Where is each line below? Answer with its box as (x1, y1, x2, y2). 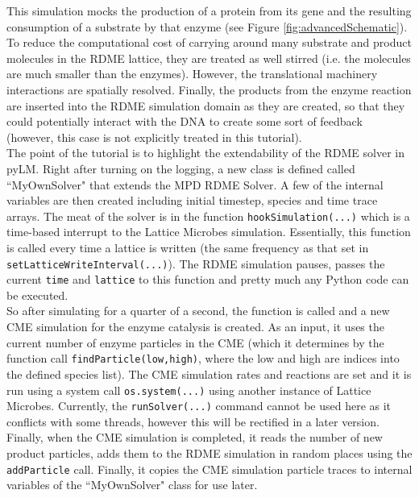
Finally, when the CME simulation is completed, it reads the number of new (6, 429, 383, 446)
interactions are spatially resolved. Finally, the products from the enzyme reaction (6, 81, 412, 98)
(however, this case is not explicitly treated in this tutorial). (6, 128, 302, 145)
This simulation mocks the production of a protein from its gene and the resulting (6, 2, 412, 19)
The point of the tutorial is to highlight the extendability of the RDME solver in (6, 144, 404, 161)
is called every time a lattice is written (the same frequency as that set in (6, 239, 369, 255)
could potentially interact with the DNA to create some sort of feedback (6, 113, 363, 130)
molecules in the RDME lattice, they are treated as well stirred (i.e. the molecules (6, 49, 411, 66)
